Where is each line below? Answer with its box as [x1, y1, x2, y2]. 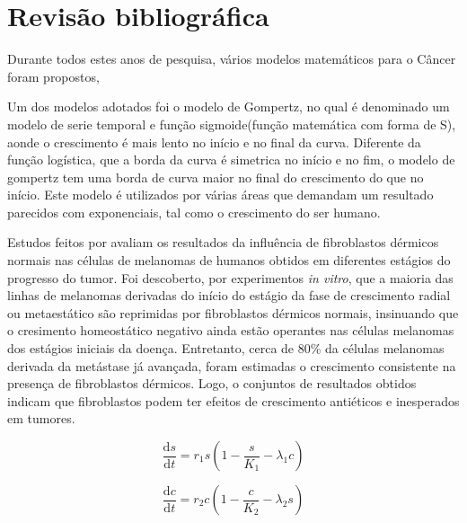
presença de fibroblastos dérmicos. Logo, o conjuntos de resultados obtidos [7, 374, 417, 393]
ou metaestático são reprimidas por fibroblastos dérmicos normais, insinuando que [7, 303, 459, 322]
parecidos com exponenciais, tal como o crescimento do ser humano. [7, 202, 381, 221]
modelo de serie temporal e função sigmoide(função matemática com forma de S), [7, 114, 456, 133]
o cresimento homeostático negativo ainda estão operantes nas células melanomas [7, 321, 454, 340]
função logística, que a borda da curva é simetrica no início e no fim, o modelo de [7, 150, 455, 169]
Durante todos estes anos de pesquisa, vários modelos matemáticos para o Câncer [7, 49, 456, 68]
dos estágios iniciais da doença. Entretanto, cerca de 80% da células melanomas [7, 339, 445, 358]
